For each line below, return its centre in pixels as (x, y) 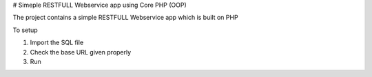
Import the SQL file (57, 43)
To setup (25, 30)
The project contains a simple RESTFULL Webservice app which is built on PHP (125, 18)
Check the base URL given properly (81, 52)
